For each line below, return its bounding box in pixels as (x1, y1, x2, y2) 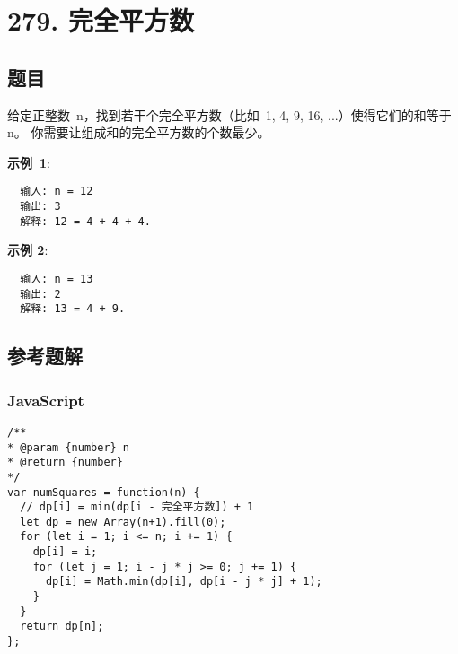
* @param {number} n (7, 440, 130, 454)
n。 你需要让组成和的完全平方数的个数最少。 (7, 123, 270, 142)
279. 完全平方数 (7, 2, 194, 39)
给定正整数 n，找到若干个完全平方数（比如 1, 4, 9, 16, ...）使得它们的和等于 (7, 105, 452, 124)
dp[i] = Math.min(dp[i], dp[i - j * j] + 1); (45, 575, 322, 589)
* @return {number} (7, 456, 123, 469)
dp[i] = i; (32, 545, 98, 559)
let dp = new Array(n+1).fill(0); (20, 515, 226, 528)
